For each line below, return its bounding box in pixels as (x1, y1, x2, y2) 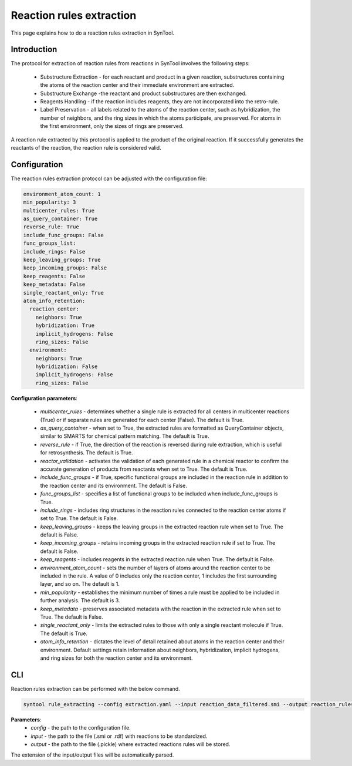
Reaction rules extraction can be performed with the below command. (11, 685, 180, 692)
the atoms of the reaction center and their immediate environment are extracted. (40, 82, 235, 89)
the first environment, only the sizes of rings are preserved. (40, 123, 184, 130)
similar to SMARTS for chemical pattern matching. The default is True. (40, 433, 209, 440)
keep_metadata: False (23, 281, 86, 288)
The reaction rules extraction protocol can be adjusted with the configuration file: (11, 175, 208, 182)
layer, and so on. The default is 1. (40, 581, 120, 588)
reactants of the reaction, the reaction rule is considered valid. (11, 144, 161, 151)
